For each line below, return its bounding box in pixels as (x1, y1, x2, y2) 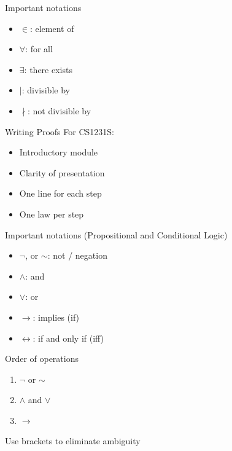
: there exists (24, 63, 72, 76)
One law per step (19, 207, 84, 220)
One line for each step (19, 187, 102, 200)
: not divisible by (27, 104, 91, 117)
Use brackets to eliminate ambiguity (5, 434, 141, 447)
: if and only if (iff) (33, 331, 104, 344)
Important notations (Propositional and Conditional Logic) (5, 228, 228, 241)
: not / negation (47, 249, 107, 262)
